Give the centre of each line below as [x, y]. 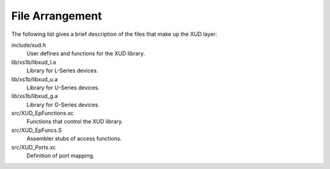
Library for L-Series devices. [62, 71]
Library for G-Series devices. [63, 105]
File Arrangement [57, 16]
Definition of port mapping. [61, 156]
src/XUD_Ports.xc [34, 147]
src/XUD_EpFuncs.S [37, 130]
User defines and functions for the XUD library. [86, 53]
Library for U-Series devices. [63, 88]
